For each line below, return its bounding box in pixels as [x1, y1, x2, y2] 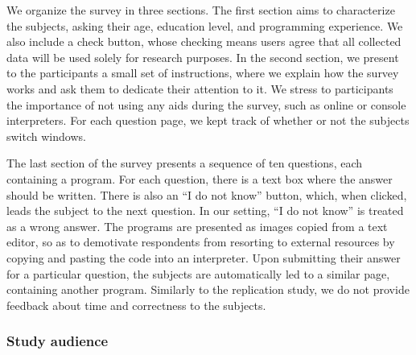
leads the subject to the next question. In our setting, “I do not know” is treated [6, 202, 404, 219]
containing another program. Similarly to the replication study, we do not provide [6, 281, 410, 298]
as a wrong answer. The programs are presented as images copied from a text [6, 217, 388, 234]
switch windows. [6, 127, 86, 144]
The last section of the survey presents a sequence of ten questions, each [6, 155, 363, 171]
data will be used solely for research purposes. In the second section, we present [6, 48, 399, 65]
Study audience [6, 331, 109, 351]
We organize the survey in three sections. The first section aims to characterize [6, 2, 395, 18]
